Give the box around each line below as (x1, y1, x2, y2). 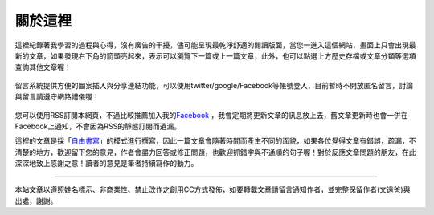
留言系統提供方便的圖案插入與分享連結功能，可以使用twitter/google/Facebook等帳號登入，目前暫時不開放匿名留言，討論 (14, 80, 414, 90)
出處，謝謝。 (14, 196, 58, 205)
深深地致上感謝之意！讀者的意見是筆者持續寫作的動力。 (14, 159, 199, 168)
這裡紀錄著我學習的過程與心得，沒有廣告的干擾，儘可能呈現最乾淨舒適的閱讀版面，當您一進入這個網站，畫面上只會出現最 (14, 40, 416, 50)
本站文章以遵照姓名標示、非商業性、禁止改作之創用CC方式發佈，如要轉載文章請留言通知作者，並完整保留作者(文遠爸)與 (14, 185, 411, 194)
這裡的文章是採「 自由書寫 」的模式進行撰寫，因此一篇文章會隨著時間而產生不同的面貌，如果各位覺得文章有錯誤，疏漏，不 (14, 136, 416, 146)
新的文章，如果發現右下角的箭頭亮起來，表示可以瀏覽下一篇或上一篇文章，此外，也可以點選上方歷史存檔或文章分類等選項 (14, 51, 416, 60)
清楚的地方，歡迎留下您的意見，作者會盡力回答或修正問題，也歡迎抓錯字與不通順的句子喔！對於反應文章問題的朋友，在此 (14, 147, 416, 156)
